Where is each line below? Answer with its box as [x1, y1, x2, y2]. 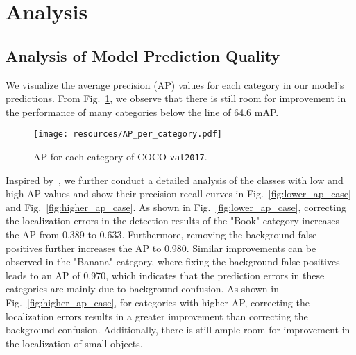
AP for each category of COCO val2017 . [33, 149, 207, 164]
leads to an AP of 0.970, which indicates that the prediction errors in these [6, 267, 325, 282]
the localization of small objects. [6, 336, 143, 350]
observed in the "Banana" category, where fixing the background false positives [6, 254, 340, 269]
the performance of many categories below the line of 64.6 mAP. [6, 104, 279, 119]
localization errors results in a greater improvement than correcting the [6, 308, 308, 323]
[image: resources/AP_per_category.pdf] [33, 129, 223, 140]
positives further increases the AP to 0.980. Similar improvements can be [6, 240, 316, 255]
